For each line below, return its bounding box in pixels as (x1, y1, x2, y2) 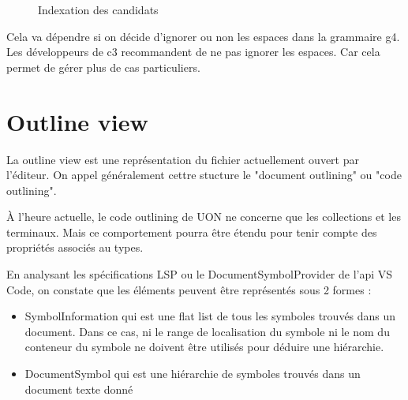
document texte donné (24, 380, 133, 397)
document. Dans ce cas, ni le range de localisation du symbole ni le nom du (24, 323, 390, 339)
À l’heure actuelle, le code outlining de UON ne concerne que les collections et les (6, 208, 401, 225)
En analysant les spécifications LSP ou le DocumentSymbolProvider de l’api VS (6, 266, 393, 282)
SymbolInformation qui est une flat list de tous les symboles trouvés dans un (24, 308, 396, 324)
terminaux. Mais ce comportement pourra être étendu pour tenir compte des (6, 223, 377, 240)
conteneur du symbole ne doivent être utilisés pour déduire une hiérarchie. (24, 338, 384, 355)
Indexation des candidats (38, 2, 159, 17)
